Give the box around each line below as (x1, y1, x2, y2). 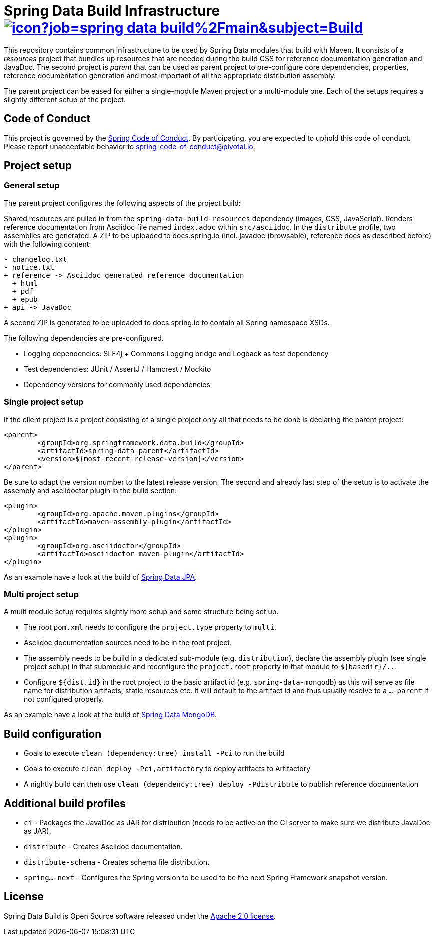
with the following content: (4, 239, 91, 248)
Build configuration (4, 727, 102, 740)
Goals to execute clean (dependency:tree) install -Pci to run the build (24, 749, 285, 758)
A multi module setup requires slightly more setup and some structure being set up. (4, 607, 279, 616)
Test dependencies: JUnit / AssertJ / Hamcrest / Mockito (24, 364, 211, 373)
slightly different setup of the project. (4, 95, 126, 104)
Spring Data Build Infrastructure (4, 2, 220, 19)
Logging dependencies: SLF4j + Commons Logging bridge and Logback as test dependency (24, 349, 329, 358)
